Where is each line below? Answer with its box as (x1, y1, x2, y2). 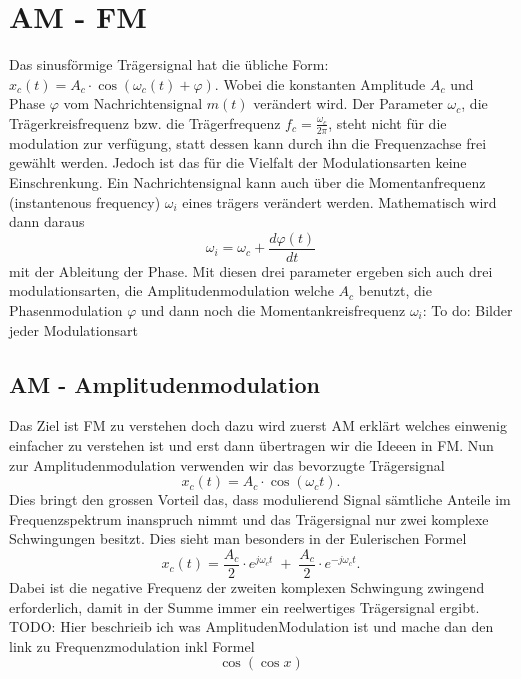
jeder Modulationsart (9, 319, 138, 340)
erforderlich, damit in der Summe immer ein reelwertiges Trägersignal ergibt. (9, 596, 480, 617)
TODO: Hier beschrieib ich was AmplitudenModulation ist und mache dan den (9, 616, 494, 637)
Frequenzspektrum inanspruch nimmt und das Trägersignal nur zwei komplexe (9, 508, 489, 529)
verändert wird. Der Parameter (253, 93, 443, 114)
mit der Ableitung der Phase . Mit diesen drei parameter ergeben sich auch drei (9, 260, 493, 281)
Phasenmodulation (9, 299, 123, 320)
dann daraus (9, 211, 85, 232)
